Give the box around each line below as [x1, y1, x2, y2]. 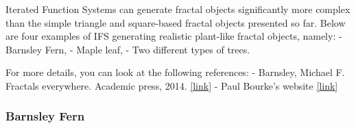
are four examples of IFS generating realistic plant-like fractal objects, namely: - [5, 29, 342, 43]
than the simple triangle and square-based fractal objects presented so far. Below [5, 15, 346, 29]
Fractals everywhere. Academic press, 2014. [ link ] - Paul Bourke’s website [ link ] [5, 78, 338, 92]
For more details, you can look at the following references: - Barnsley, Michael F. [5, 65, 345, 79]
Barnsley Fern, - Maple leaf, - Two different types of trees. [5, 42, 250, 56]
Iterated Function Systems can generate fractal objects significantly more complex [5, 2, 351, 16]
